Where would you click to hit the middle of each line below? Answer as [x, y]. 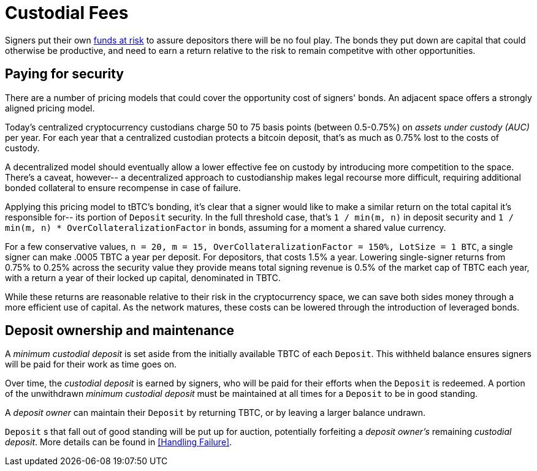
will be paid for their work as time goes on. [91, 364]
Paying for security [64, 74]
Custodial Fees [67, 13]
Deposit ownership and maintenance [120, 331]
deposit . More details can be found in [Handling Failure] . [119, 442]
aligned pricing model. [50, 108]
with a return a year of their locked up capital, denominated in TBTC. [143, 277]
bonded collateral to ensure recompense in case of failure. [123, 187]
